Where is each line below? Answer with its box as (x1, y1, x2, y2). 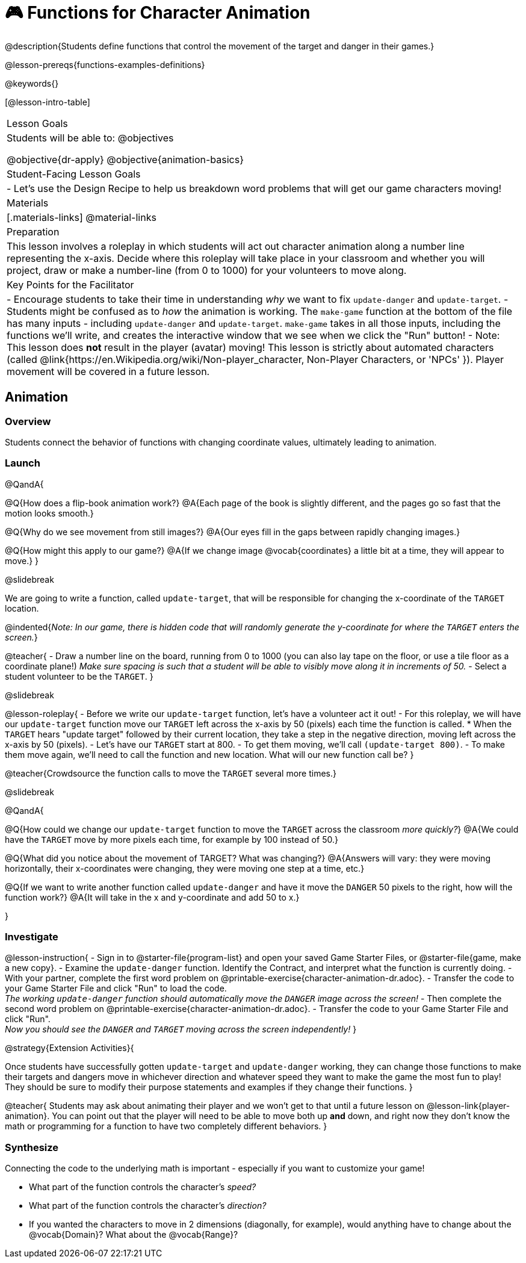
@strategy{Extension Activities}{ (5, 1043, 134, 1054)
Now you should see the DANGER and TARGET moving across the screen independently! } (5, 1024, 357, 1035)
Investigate (5, 931, 58, 943)
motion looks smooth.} (5, 507, 94, 518)
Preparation (7, 225, 60, 238)
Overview (5, 415, 51, 427)
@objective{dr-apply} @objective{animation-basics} (7, 153, 244, 166)
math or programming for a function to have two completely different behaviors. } (5, 1121, 327, 1132)
